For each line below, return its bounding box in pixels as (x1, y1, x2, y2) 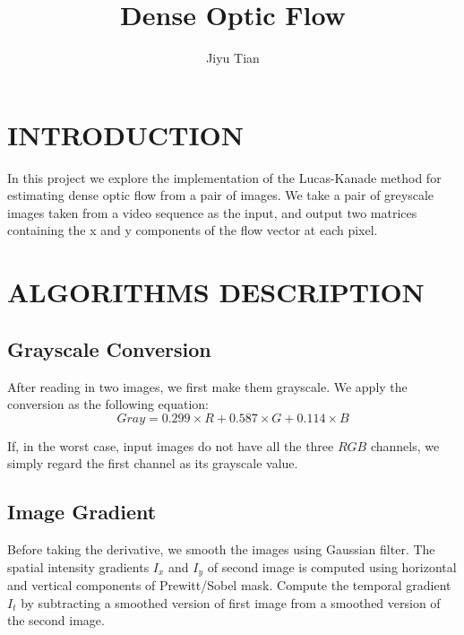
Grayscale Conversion (7, 335, 211, 362)
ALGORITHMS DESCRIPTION (7, 274, 425, 310)
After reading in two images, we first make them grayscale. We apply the (7, 377, 408, 396)
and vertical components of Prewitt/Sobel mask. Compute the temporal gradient (7, 576, 451, 595)
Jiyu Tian (206, 48, 260, 67)
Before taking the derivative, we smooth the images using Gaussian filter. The (7, 540, 435, 559)
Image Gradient (7, 498, 157, 526)
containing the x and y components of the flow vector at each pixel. (7, 221, 378, 239)
